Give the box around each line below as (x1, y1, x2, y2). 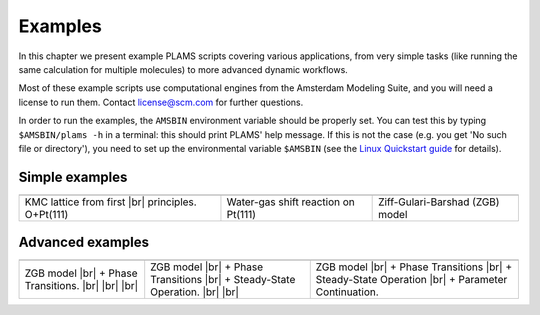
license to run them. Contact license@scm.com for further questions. (18, 96, 304, 108)
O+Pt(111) (24, 207, 69, 221)
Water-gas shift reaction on (226, 195, 355, 209)
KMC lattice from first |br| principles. (24, 195, 197, 209)
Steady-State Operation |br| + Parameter (315, 273, 508, 287)
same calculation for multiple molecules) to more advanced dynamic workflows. (18, 63, 349, 75)
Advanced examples (18, 234, 150, 251)
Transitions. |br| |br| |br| (24, 279, 139, 293)
